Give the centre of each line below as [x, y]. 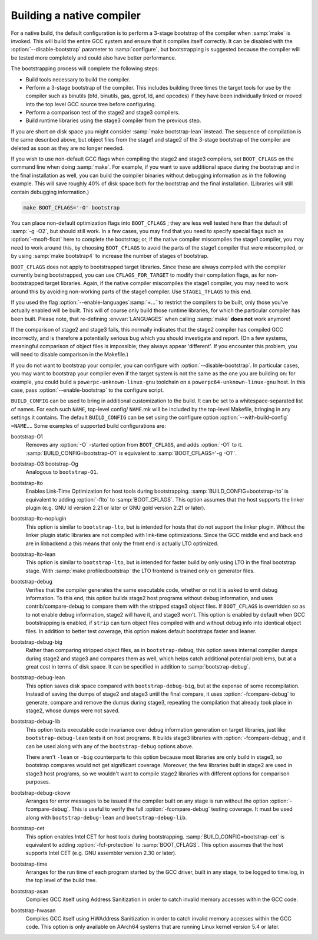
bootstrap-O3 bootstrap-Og [45, 464]
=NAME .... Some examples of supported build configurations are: [88, 425]
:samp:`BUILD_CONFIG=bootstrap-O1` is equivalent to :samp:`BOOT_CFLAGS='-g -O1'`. [131, 453]
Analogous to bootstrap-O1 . [62, 472]
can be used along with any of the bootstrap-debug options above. [110, 746]
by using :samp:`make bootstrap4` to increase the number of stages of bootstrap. [110, 256]
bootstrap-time [29, 864]
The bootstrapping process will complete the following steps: [85, 68]
